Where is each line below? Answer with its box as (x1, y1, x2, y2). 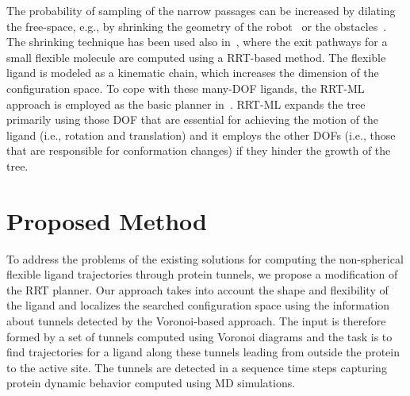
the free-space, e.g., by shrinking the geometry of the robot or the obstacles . (6, 17, 387, 34)
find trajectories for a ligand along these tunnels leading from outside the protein (6, 344, 400, 360)
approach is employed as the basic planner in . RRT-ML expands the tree (6, 95, 366, 112)
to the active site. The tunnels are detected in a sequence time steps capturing (6, 359, 387, 375)
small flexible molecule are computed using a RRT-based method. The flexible (6, 48, 386, 65)
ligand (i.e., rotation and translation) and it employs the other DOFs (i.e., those (6, 126, 396, 143)
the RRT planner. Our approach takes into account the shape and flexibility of (6, 281, 389, 298)
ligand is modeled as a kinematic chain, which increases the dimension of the (6, 64, 379, 81)
